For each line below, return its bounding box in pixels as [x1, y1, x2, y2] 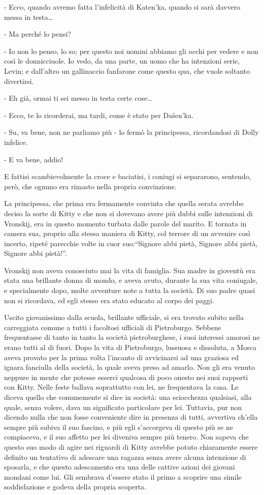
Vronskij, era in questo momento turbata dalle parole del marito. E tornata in [4, 218, 247, 228]
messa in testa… [4, 11, 53, 22]
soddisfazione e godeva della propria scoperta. [4, 481, 146, 492]
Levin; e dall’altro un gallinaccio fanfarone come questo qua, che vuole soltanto [4, 65, 250, 76]
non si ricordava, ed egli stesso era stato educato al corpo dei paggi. [4, 295, 214, 305]
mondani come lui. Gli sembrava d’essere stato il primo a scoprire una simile [4, 471, 242, 482]
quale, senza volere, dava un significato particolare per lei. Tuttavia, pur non [4, 401, 242, 412]
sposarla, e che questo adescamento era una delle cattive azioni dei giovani [4, 461, 235, 472]
